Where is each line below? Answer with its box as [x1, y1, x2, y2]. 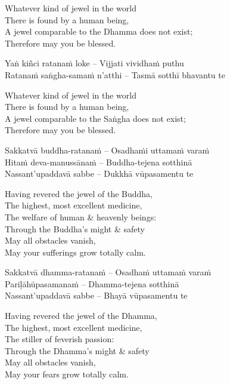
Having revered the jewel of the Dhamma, [5, 309, 157, 322]
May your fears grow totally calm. [5, 368, 129, 380]
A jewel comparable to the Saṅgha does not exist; [5, 112, 186, 124]
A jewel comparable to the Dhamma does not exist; [5, 25, 193, 38]
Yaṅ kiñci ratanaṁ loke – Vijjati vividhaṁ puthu [5, 57, 184, 69]
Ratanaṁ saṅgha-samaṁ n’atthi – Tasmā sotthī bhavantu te [5, 68, 225, 81]
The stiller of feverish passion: [5, 333, 114, 345]
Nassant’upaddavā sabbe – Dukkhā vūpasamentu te [5, 167, 194, 180]
